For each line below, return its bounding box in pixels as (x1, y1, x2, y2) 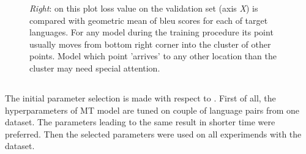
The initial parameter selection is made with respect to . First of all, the (5, 91, 276, 104)
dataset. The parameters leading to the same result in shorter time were (5, 116, 275, 128)
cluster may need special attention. (29, 61, 160, 74)
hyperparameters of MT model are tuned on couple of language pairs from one (5, 103, 300, 116)
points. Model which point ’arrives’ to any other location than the (29, 50, 277, 62)
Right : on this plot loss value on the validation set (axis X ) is (29, 2, 258, 14)
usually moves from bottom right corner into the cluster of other (29, 37, 271, 50)
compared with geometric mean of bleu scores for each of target (29, 13, 268, 26)
